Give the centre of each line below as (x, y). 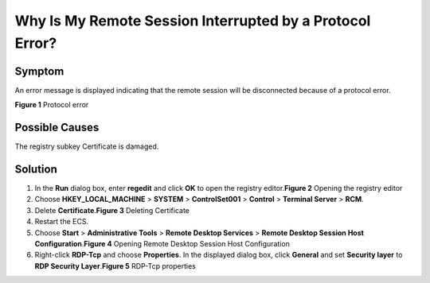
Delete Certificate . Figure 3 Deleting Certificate (112, 210)
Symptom (39, 71)
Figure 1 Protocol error (52, 105)
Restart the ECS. (62, 222)
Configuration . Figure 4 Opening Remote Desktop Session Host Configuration (162, 244)
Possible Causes (57, 128)
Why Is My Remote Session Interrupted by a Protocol (193, 21)
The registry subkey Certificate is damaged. (87, 146)
